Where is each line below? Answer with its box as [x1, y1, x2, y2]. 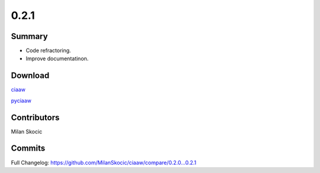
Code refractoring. [25, 47, 71, 54]
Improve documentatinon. [25, 55, 89, 62]
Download [11, 71, 50, 81]
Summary [11, 31, 48, 41]
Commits [11, 143, 46, 154]
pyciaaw [11, 97, 32, 104]
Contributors [11, 112, 60, 122]
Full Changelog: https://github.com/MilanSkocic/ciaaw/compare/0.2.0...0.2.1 [11, 159, 197, 166]
